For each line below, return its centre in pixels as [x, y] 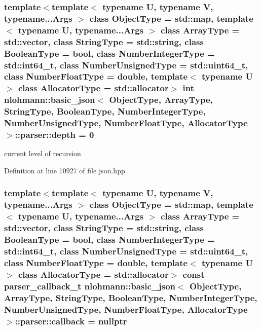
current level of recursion [43, 153]
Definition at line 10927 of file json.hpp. [66, 170]
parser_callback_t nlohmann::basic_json [90, 286]
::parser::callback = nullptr [71, 321]
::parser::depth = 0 [54, 135]
